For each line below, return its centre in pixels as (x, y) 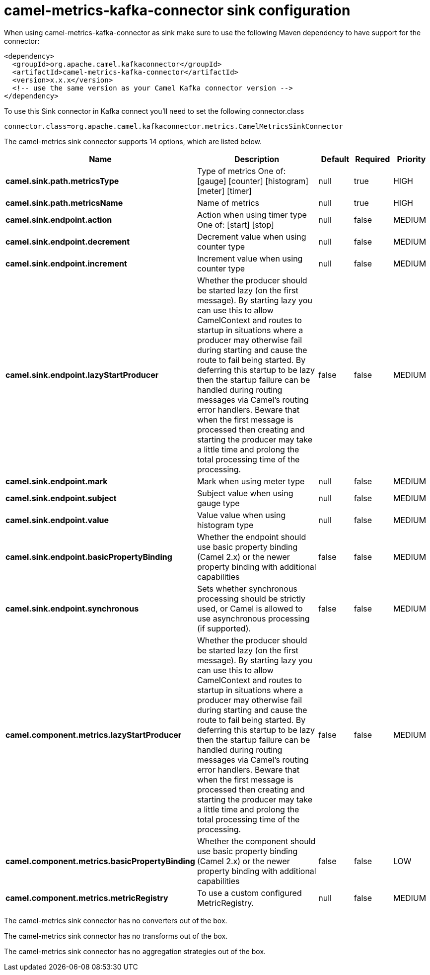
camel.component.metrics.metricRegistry (87, 898)
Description (257, 159)
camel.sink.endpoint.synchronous (72, 608)
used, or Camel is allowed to (250, 608)
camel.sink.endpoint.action (59, 220)
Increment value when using (250, 258)
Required (373, 159)
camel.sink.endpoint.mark (57, 481)
